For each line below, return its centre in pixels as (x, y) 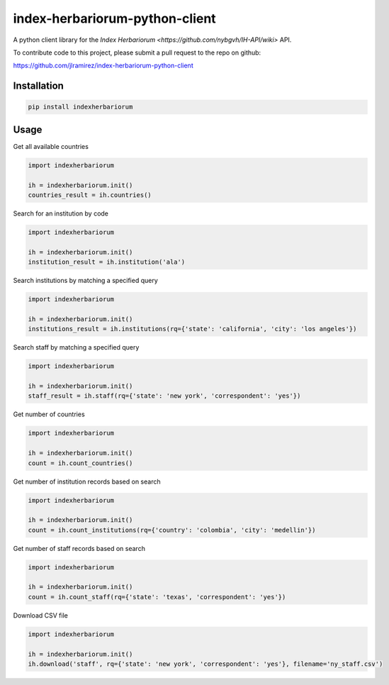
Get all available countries (51, 146)
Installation (38, 86)
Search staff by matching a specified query (76, 347)
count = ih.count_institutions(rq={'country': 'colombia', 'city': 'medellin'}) (172, 530)
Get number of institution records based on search (87, 481)
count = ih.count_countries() (80, 463)
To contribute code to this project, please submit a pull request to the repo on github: (137, 52)
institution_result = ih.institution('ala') (107, 262)
